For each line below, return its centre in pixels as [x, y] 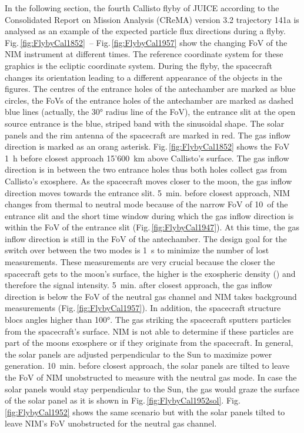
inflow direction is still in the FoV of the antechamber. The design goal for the [146, 238]
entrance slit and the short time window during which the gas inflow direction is [149, 215]
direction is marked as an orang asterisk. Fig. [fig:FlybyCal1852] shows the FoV [147, 146]
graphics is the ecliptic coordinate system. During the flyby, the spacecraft [138, 65]
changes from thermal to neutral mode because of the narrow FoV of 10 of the [146, 204]
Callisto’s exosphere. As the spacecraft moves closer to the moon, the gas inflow [148, 181]
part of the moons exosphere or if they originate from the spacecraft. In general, [149, 343]
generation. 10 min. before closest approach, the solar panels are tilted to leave [147, 366]
